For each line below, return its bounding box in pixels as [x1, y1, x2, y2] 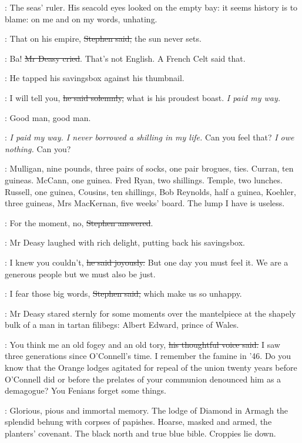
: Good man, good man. [5, 111, 91, 123]
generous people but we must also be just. [5, 267, 156, 280]
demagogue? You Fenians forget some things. [5, 384, 167, 397]
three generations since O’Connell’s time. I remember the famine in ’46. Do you [5, 350, 291, 362]
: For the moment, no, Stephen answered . [5, 216, 153, 229]
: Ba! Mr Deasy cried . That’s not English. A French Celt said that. [5, 52, 246, 64]
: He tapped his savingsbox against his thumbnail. [5, 72, 184, 84]
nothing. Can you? [5, 142, 71, 155]
